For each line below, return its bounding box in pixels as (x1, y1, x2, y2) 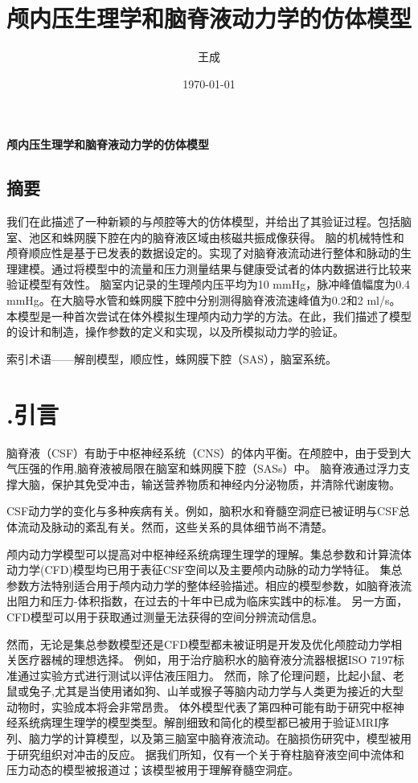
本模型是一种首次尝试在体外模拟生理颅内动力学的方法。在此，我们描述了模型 (6, 307, 412, 324)
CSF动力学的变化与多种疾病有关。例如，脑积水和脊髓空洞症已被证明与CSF (6, 502, 400, 519)
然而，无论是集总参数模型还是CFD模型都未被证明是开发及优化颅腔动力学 (6, 635, 391, 652)
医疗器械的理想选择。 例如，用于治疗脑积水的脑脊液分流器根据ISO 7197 (17, 651, 394, 668)
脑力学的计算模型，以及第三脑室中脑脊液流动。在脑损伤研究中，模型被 (28, 730, 400, 747)
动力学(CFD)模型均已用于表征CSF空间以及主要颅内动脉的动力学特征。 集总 (6, 561, 403, 578)
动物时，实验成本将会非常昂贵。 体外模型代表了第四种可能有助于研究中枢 (6, 698, 393, 715)
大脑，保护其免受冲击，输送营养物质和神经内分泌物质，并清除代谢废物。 (17, 475, 400, 492)
